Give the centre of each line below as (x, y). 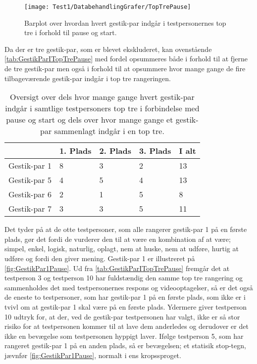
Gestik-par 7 (30, 209)
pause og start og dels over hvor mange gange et (90, 120)
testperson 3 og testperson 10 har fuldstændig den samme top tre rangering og (124, 278)
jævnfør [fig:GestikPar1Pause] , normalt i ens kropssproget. (93, 355)
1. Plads (75, 151)
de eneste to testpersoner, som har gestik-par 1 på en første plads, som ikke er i (125, 297)
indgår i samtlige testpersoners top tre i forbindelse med (102, 108)
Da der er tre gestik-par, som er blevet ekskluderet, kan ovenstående (108, 49)
